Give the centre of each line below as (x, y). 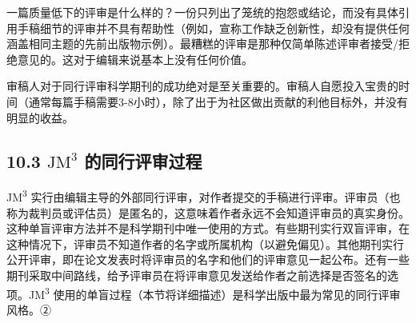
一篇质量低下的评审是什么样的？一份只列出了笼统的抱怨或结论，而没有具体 (202, 12)
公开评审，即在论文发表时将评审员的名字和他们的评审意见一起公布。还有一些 (208, 259)
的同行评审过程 (143, 160)
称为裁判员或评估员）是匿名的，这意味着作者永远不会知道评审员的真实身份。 (208, 212)
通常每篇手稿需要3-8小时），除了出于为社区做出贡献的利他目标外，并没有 (218, 101)
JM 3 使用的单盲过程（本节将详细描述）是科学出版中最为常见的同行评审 (214, 293)
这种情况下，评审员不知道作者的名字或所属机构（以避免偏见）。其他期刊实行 (205, 243)
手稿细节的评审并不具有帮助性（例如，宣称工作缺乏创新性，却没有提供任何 (213, 28)
